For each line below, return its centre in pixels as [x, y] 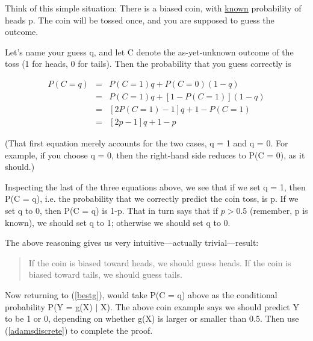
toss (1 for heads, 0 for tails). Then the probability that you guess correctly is [148, 64]
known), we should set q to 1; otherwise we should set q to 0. [118, 222]
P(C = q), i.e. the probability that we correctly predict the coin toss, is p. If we [152, 199]
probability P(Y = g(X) [49, 306]
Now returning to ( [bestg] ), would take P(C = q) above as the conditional [141, 295]
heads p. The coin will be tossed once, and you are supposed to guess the [140, 20]
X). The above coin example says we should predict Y [200, 306]
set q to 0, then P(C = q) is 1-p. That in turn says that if [112, 211]
